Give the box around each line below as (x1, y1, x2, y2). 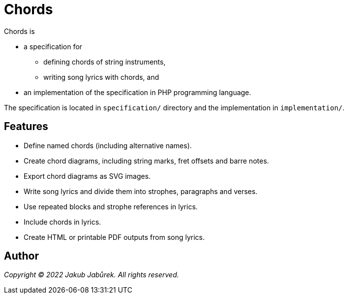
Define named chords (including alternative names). (24, 141, 192, 150)
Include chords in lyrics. (24, 217, 101, 226)
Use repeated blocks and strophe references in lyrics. (24, 202, 198, 211)
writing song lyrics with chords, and (43, 72, 159, 81)
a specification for (24, 42, 82, 51)
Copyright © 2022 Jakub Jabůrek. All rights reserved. (4, 270, 179, 279)
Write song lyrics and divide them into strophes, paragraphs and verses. (24, 187, 257, 196)
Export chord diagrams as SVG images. (24, 171, 151, 180)
